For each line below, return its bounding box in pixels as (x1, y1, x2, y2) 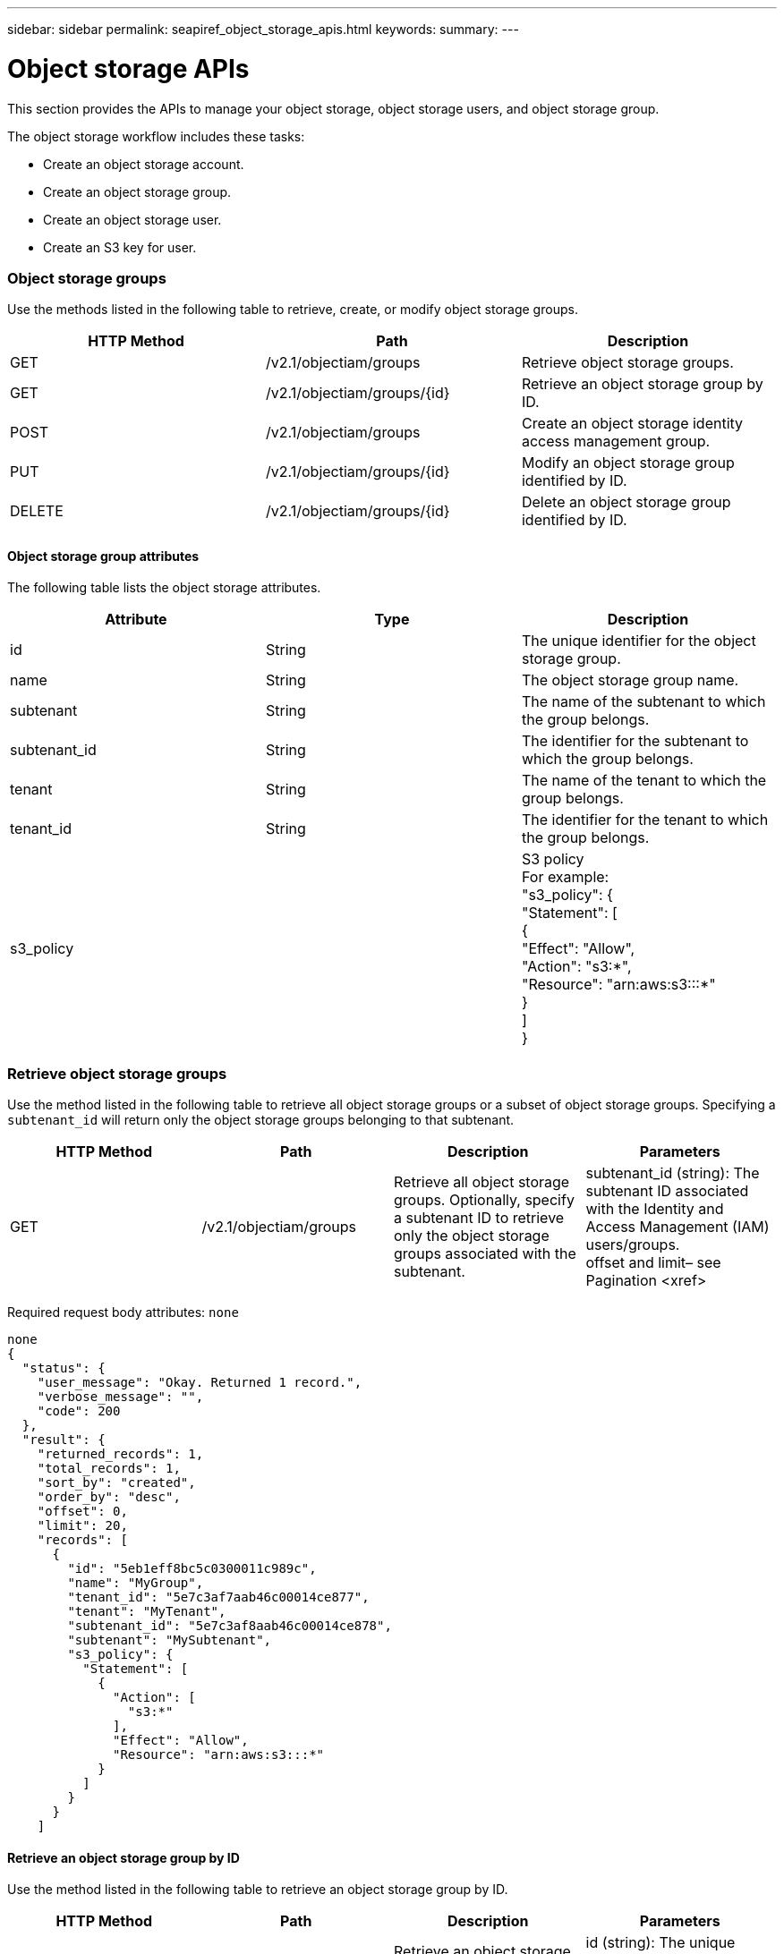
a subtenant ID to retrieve (394, 1209, 565, 1228)
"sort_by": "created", (37, 1475, 196, 1491)
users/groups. (585, 1236, 680, 1254)
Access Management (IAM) (585, 1218, 770, 1236)
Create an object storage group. (43, 183, 232, 200)
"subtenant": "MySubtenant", (67, 1633, 272, 1648)
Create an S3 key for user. (43, 239, 197, 255)
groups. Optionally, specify (394, 1191, 575, 1210)
